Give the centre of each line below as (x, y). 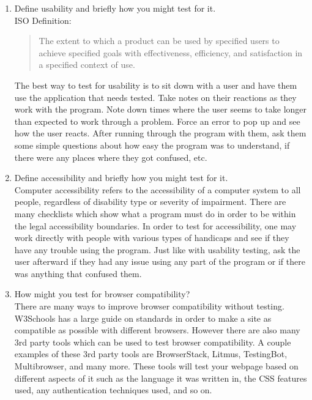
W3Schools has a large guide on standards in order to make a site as (143, 318)
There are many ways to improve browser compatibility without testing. (149, 306)
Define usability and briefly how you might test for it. (115, 8)
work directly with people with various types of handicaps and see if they (152, 238)
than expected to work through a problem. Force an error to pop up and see (157, 121)
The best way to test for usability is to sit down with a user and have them (156, 85)
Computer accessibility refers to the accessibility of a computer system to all (158, 189)
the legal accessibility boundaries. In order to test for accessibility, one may (155, 225)
